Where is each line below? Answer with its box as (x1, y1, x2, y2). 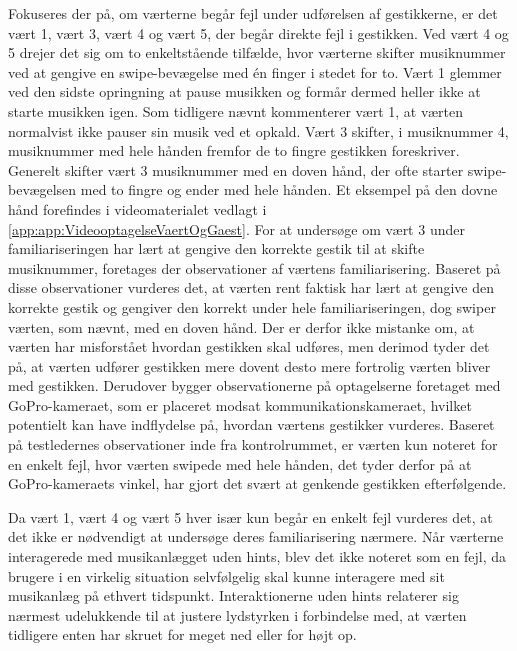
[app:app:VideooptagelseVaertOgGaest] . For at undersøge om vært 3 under (8, 218, 465, 239)
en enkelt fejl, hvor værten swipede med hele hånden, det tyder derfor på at (8, 453, 472, 474)
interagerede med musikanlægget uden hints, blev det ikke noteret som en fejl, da (8, 546, 507, 567)
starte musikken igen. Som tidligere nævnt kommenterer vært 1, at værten (8, 100, 463, 121)
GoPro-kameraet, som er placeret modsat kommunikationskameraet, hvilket (8, 394, 472, 415)
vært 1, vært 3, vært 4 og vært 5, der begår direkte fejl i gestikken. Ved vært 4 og (8, 22, 509, 43)
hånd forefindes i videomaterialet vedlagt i (8, 198, 267, 219)
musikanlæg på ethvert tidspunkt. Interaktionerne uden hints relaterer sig (8, 585, 459, 606)
